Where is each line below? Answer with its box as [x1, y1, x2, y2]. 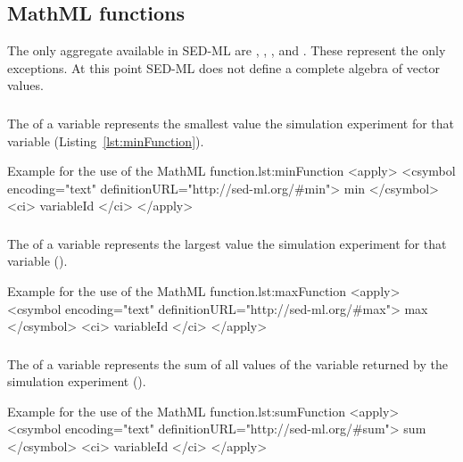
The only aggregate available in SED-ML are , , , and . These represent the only [7, 41, 446, 60]
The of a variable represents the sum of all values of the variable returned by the [7, 354, 449, 373]
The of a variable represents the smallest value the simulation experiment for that [7, 113, 455, 132]
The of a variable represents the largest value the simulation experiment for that [7, 234, 447, 252]
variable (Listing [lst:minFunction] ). [7, 131, 204, 150]
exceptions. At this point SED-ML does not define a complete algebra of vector [7, 58, 441, 77]
